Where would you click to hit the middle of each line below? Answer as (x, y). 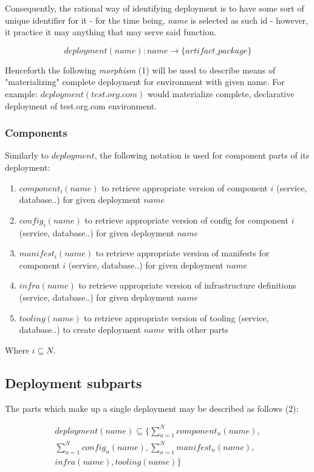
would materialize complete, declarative (221, 93)
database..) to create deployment (80, 330)
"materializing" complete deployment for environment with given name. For (145, 82)
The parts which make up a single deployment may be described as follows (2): (152, 408)
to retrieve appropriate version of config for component (186, 220)
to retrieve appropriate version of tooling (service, (176, 317)
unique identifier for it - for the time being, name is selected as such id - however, (157, 20)
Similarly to (27, 155)
